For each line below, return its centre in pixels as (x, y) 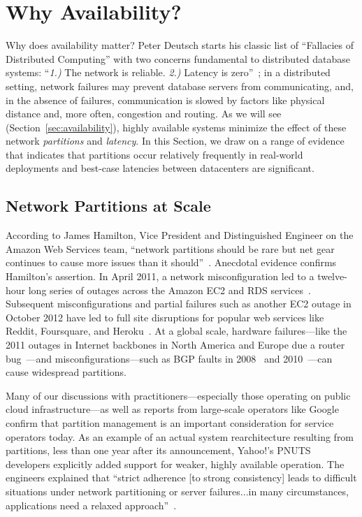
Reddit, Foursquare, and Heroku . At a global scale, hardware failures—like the (176, 331)
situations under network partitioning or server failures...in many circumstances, (177, 491)
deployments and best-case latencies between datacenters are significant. (160, 168)
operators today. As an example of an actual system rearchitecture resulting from (180, 436)
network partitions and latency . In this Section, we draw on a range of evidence (175, 141)
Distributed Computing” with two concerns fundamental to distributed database (178, 58)
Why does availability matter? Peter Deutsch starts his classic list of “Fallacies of (180, 45)
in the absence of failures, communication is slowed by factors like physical (165, 100)
